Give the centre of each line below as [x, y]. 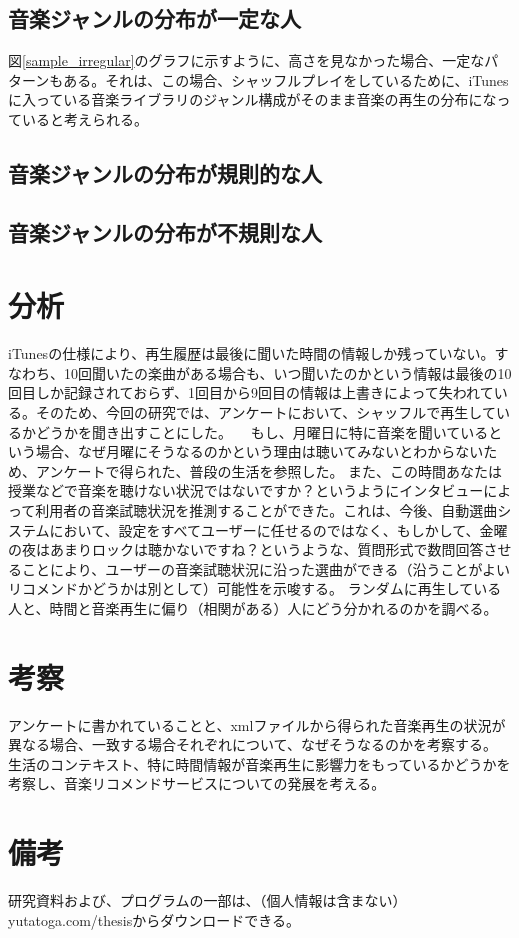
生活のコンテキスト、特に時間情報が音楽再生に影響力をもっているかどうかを [259, 763]
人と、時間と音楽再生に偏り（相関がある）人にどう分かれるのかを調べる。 [253, 607]
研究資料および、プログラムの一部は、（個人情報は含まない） [207, 900]
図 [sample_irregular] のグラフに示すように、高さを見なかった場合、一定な [246, 60]
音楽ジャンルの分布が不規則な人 [165, 231]
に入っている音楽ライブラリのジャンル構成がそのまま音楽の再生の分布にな [252, 99]
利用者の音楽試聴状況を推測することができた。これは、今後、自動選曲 [266, 510]
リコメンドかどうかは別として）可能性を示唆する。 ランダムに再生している [255, 588]
